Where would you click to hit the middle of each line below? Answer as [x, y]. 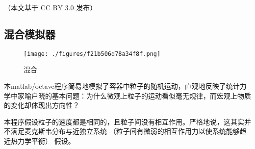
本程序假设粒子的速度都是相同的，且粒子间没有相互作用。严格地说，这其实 [124, 121]
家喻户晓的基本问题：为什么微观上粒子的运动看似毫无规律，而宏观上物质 [134, 95]
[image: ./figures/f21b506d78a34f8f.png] [92, 54]
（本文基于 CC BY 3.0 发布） [51, 7]
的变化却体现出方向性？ [42, 105]
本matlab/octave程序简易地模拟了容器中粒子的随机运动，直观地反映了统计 [122, 86]
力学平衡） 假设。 [46, 141]
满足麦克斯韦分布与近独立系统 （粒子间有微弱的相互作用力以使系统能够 [125, 131]
